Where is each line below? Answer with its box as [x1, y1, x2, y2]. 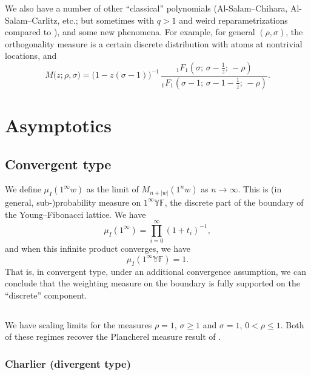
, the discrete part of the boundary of [164, 195, 304, 208]
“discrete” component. [5, 288, 87, 301]
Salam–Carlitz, [5, 13, 60, 26]
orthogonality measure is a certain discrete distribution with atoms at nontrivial [5, 37, 303, 50]
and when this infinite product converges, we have [5, 242, 190, 255]
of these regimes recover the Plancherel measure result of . [5, 330, 221, 343]
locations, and [5, 49, 57, 62]
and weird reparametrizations [179, 13, 288, 26]
